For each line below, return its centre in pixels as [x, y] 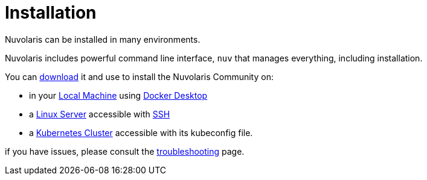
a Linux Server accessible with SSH [100, 114]
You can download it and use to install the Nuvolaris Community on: [139, 76]
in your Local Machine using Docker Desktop [118, 95]
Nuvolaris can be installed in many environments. [103, 39]
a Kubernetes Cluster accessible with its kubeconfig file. [141, 132]
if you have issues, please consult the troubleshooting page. [125, 151]
